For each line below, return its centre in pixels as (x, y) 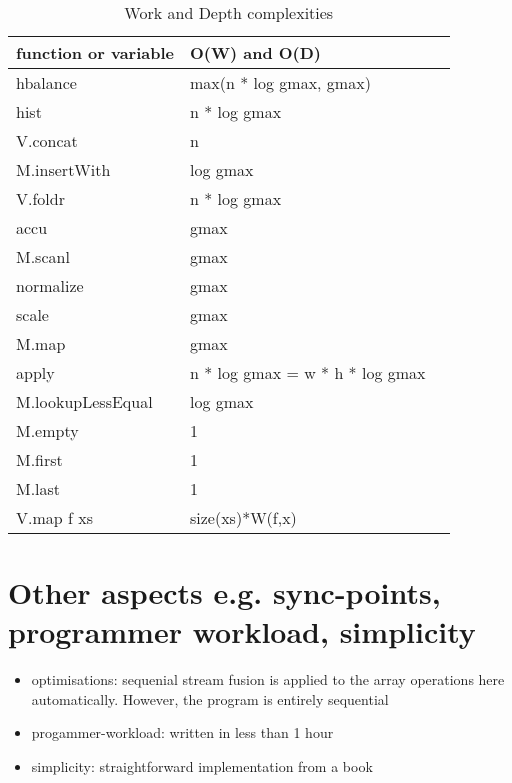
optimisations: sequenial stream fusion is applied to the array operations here (268, 678)
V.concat (47, 140)
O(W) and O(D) (255, 52)
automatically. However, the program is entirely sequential (210, 698)
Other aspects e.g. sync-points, (224, 591)
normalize (50, 285)
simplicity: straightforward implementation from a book (202, 765)
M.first (39, 459)
